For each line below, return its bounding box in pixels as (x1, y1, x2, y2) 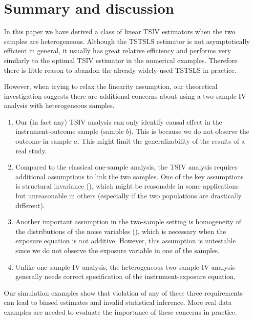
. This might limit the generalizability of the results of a (77, 136, 245, 146)
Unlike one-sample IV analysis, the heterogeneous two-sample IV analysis (15, 261, 235, 272)
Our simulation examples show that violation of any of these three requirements (4, 287, 243, 298)
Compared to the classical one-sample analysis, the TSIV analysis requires (15, 162, 238, 172)
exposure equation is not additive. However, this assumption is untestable (15, 235, 236, 246)
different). (15, 200, 45, 210)
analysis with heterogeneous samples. (4, 100, 115, 110)
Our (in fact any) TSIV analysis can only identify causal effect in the (15, 116, 222, 127)
